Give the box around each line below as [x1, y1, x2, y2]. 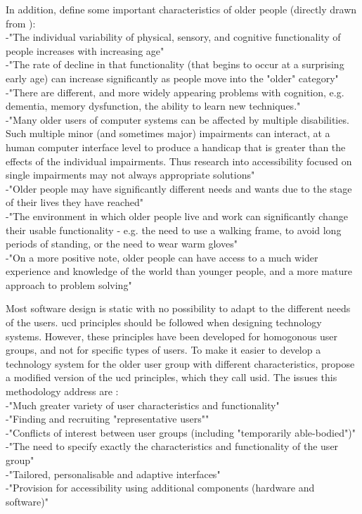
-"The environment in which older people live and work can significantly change [6, 208, 348, 223]
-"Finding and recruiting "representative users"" [6, 411, 209, 426]
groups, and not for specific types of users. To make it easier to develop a [6, 342, 321, 357]
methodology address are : [6, 384, 119, 399]
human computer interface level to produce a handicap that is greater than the [6, 139, 346, 154]
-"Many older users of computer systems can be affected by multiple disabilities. [6, 112, 349, 127]
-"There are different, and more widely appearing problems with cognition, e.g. [6, 84, 344, 99]
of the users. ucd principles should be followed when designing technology [6, 315, 322, 330]
